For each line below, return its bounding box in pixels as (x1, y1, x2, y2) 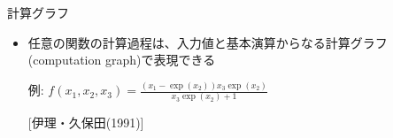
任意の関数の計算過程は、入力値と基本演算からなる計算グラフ (27, 33, 388, 51)
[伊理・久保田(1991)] (27, 113, 144, 132)
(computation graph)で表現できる (27, 50, 216, 69)
